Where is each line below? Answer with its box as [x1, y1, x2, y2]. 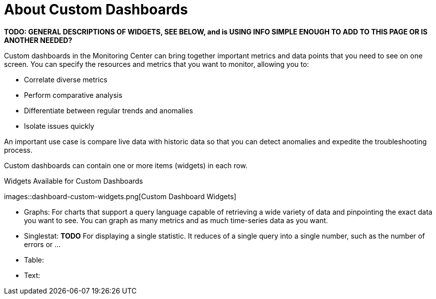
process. [4, 145, 32, 154]
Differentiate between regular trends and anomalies [24, 106, 193, 115]
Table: [24, 255, 44, 264]
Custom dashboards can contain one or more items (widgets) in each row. [4, 161, 248, 170]
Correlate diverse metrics [24, 75, 107, 84]
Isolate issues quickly [24, 121, 94, 130]
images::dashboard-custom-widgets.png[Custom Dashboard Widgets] [4, 192, 237, 201]
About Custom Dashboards [4, 1, 188, 18]
